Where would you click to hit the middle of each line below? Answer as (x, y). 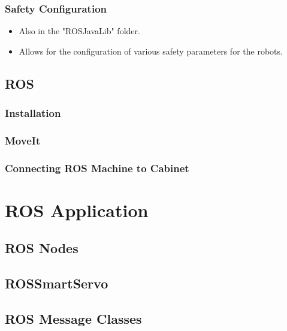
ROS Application (77, 210)
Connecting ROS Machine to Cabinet (97, 168)
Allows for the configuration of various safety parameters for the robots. (151, 51)
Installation (33, 113)
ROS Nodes (42, 248)
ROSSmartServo (57, 283)
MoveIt (23, 140)
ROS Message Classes (73, 319)
